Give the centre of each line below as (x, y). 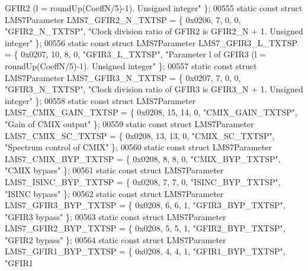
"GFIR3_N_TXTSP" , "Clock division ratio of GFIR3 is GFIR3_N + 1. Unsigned (154, 89)
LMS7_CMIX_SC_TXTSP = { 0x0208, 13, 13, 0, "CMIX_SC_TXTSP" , (140, 135)
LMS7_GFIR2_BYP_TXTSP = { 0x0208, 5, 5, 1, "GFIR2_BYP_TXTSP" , (145, 228)
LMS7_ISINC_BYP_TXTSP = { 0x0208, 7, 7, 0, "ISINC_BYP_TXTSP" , (143, 181)
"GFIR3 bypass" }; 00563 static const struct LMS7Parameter (115, 216)
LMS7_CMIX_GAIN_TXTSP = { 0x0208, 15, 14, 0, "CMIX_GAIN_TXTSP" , (151, 112)
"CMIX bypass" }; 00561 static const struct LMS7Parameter (114, 170)
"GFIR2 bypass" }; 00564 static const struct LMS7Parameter (115, 239)
